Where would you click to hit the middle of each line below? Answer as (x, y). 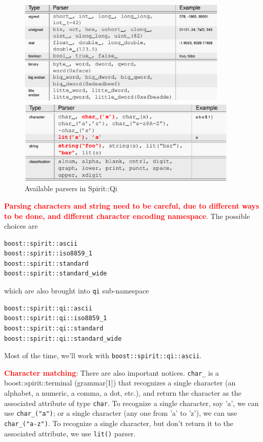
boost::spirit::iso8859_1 (48, 254)
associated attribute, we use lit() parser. (70, 433)
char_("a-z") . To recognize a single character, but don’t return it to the (119, 423)
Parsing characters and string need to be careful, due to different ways (132, 205)
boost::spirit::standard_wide (56, 274)
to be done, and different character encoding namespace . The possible (127, 216)
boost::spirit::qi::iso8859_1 (56, 318)
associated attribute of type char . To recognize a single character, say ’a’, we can (131, 403)
